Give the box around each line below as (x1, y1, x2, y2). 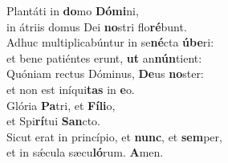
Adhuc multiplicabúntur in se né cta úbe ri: (6, 34, 214, 51)
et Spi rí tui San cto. (6, 112, 100, 129)
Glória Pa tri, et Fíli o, (6, 96, 116, 113)
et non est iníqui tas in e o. (6, 80, 135, 97)
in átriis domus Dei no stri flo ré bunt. (6, 18, 187, 35)
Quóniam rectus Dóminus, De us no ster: (6, 65, 204, 82)
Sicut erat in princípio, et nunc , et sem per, (6, 128, 222, 145)
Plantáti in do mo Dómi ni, (6, 2, 139, 18)
